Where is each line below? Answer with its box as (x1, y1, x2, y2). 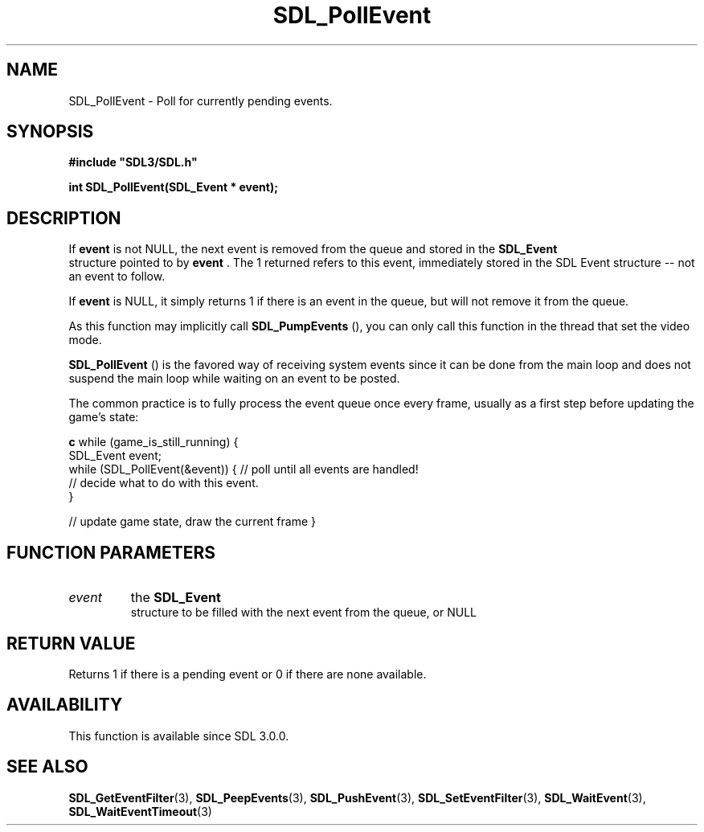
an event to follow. (68, 269, 166, 284)
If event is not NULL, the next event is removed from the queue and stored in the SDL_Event (68, 242, 558, 256)
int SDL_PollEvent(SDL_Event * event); (68, 180, 279, 195)
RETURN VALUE (6, 633, 136, 654)
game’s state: (68, 410, 139, 424)
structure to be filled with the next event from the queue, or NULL (130, 605, 477, 620)
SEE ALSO (6, 756, 88, 777)
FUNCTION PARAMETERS (6, 542, 215, 563)
